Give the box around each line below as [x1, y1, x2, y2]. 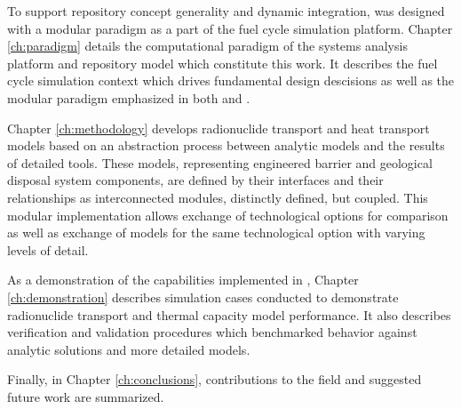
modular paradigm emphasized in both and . [7, 88, 250, 107]
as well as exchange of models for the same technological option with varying [7, 223, 425, 242]
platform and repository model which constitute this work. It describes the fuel [7, 53, 438, 72]
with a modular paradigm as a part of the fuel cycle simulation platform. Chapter [7, 19, 453, 37]
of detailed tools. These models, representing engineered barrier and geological [7, 153, 433, 172]
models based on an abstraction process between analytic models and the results [7, 136, 445, 155]
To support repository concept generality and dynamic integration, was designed [7, 2, 445, 20]
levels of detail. [7, 240, 89, 259]
